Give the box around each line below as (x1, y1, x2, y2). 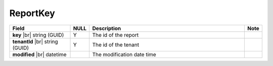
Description (92, 25, 121, 32)
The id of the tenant (92, 41, 139, 48)
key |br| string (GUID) (12, 31, 64, 38)
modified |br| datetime (12, 51, 67, 58)
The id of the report (92, 31, 139, 38)
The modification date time (92, 51, 156, 58)
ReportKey (9, 8, 55, 19)
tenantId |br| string (12, 38, 58, 45)
